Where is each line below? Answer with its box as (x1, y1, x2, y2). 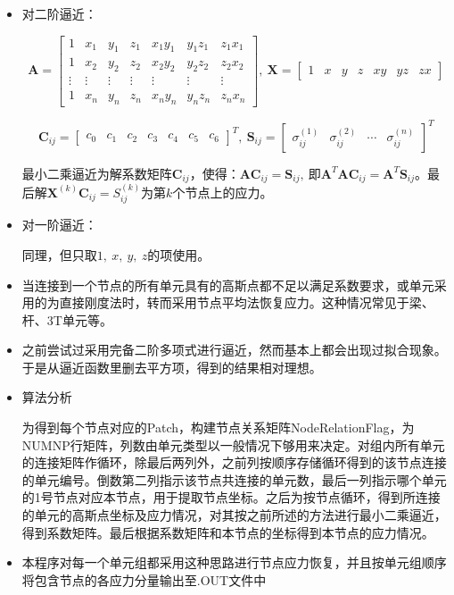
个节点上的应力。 (172, 182, 273, 201)
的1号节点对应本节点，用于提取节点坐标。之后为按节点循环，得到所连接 (21, 488, 441, 507)
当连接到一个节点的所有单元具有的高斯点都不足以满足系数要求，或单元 (21, 275, 434, 294)
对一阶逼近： (21, 215, 97, 234)
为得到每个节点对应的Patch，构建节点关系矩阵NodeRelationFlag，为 (21, 418, 415, 437)
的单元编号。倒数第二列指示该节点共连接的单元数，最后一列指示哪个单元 (21, 470, 447, 489)
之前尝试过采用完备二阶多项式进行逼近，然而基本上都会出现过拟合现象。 (21, 340, 447, 359)
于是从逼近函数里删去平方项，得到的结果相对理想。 (21, 357, 322, 376)
